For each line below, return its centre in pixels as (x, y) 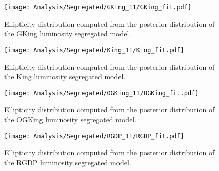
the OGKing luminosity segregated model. (71, 119)
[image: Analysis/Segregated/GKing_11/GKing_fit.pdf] (98, 7)
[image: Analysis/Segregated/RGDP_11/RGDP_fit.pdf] (94, 136)
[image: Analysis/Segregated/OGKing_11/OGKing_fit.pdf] (102, 93)
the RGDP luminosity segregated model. (68, 162)
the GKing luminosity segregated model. (68, 34)
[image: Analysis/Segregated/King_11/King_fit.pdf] (94, 50)
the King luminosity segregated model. (65, 77)
